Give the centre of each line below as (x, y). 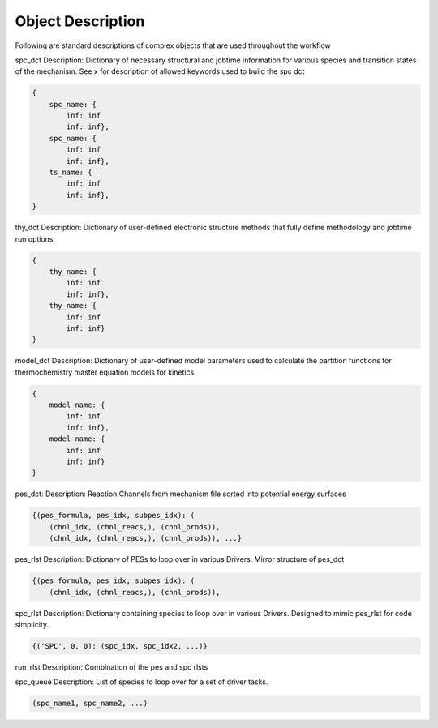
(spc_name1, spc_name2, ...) (90, 704)
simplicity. (32, 624)
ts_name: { (71, 173)
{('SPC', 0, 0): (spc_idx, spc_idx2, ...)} (120, 646)
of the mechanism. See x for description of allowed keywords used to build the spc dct (160, 71)
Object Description (80, 21)
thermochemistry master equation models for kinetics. (105, 372)
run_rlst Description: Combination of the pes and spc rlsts (112, 667)
